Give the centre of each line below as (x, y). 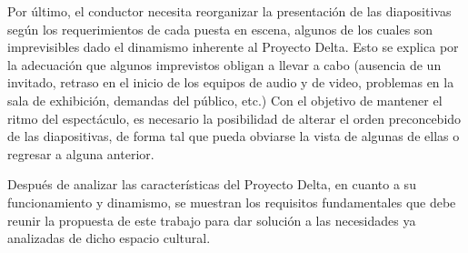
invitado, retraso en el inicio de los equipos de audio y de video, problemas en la (231, 82)
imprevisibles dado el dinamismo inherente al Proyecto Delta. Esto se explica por (233, 47)
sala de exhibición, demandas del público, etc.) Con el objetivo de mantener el (225, 100)
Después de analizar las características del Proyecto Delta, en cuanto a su (212, 184)
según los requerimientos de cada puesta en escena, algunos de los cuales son (220, 29)
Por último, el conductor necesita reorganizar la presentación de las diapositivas (229, 11)
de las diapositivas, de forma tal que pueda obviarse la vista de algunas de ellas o (234, 136)
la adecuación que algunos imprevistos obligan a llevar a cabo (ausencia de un (224, 64)
